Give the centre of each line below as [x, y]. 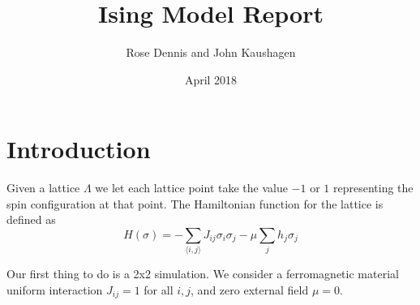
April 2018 [211, 79]
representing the [373, 188]
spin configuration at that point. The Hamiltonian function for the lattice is [195, 203]
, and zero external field [250, 289]
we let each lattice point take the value [191, 188]
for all [159, 289]
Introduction [79, 149]
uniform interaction [55, 289]
